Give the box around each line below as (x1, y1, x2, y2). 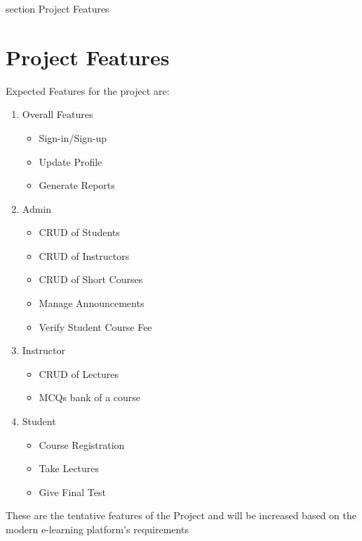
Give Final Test (39, 484, 106, 499)
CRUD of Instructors (39, 248, 130, 263)
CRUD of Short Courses (39, 272, 143, 287)
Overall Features (22, 107, 93, 122)
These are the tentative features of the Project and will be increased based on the (6, 508, 356, 523)
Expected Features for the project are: (6, 83, 170, 98)
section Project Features (6, 1, 109, 15)
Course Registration (39, 437, 125, 452)
